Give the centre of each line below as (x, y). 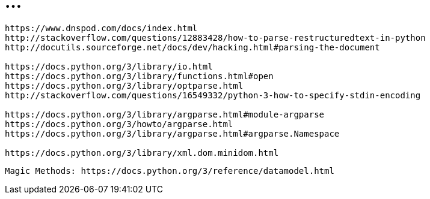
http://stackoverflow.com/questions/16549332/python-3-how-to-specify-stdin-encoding (213, 95)
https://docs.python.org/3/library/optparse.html (124, 85)
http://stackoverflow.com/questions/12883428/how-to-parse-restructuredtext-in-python (215, 37)
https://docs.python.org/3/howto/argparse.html (119, 124)
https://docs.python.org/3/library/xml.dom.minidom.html (142, 153)
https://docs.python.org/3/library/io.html (109, 66)
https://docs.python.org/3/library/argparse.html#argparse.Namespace (172, 133)
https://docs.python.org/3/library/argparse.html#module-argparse (165, 114)
